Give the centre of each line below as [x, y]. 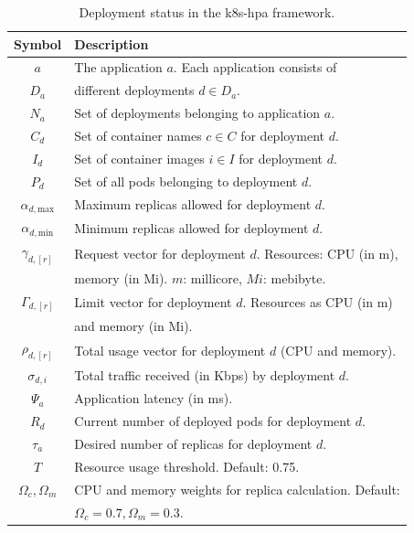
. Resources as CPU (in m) [318, 301]
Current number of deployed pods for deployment [213, 421]
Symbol [38, 43]
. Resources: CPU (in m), [327, 253]
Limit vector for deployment [153, 301]
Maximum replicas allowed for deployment [193, 203]
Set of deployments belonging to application [197, 113]
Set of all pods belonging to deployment [186, 181]
